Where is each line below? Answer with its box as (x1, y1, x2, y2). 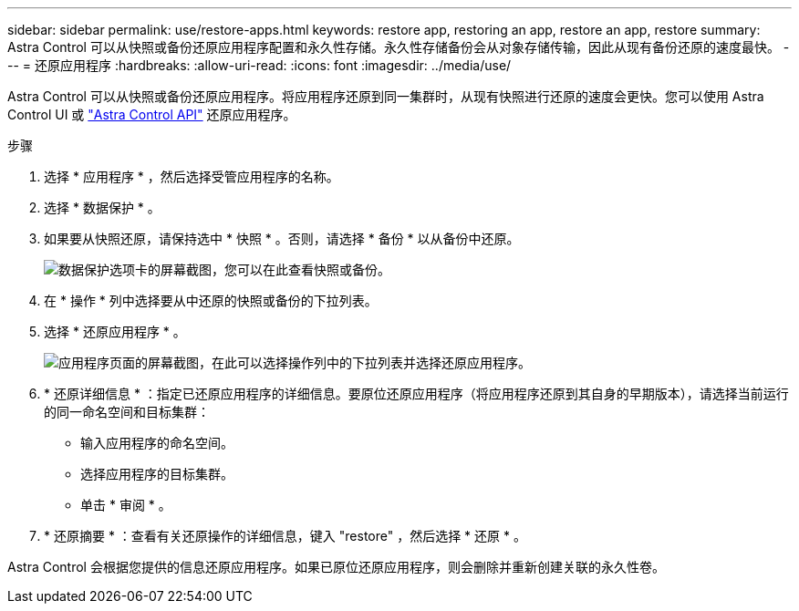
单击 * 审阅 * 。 (80, 497, 171, 513)
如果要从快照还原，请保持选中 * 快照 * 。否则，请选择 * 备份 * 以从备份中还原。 (44, 231, 520, 246)
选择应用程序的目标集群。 (80, 466, 233, 482)
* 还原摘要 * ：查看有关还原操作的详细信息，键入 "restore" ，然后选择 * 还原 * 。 (44, 528, 526, 544)
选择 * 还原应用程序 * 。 (44, 324, 186, 339)
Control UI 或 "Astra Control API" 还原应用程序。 (7, 107, 296, 122)
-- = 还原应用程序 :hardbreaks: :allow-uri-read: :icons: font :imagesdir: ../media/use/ (7, 57, 512, 73)
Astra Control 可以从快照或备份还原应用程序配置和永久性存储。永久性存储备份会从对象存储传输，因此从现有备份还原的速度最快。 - (7, 39, 790, 55)
